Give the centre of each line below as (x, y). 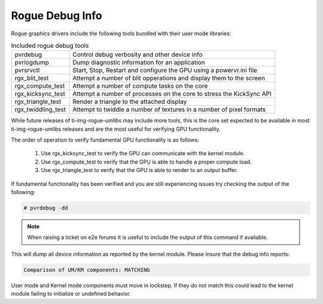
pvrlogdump (32, 63)
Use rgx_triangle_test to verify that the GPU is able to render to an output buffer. (139, 170)
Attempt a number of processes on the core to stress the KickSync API (172, 94)
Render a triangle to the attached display (130, 102)
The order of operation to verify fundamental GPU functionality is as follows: (105, 140)
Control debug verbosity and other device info (138, 55)
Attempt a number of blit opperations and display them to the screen (169, 78)
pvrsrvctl (27, 70)
